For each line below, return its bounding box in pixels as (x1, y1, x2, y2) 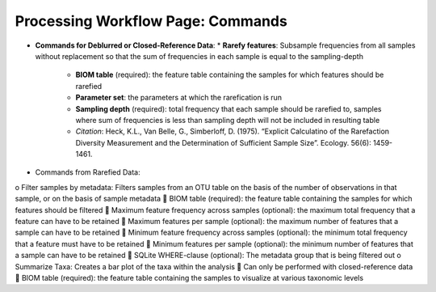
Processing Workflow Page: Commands (15, 12, 288, 30)
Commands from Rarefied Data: (35, 167, 140, 177)
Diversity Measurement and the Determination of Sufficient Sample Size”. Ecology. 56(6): (75, 138, 371, 147)
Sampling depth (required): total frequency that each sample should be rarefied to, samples (75, 104, 382, 113)
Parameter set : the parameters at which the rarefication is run (75, 93, 283, 103)
